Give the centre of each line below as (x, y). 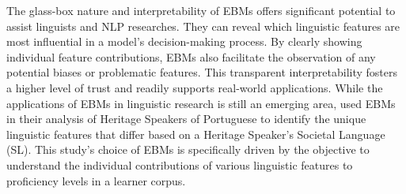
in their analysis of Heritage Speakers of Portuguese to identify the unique (186, 119)
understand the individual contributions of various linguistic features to (180, 164)
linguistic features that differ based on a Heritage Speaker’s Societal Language (196, 134)
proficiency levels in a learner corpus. (96, 180)
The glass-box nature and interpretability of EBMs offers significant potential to (201, 10)
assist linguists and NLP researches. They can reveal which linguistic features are (203, 26)
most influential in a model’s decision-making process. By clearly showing (184, 41)
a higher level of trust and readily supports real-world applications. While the (195, 87)
